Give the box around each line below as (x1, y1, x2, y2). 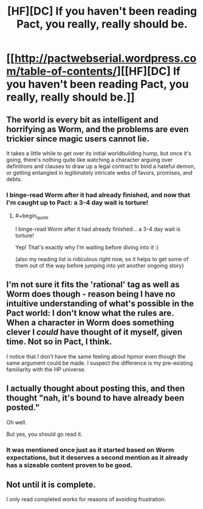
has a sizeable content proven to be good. (6, 461, 132, 469)
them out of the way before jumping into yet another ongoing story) (15, 262, 184, 269)
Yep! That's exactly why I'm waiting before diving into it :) (15, 244, 159, 251)
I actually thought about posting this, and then (6, 384, 185, 394)
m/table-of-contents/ (6, 65, 117, 79)
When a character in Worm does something (6, 318, 174, 328)
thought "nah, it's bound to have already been (6, 393, 184, 403)
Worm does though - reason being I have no (6, 289, 176, 300)
